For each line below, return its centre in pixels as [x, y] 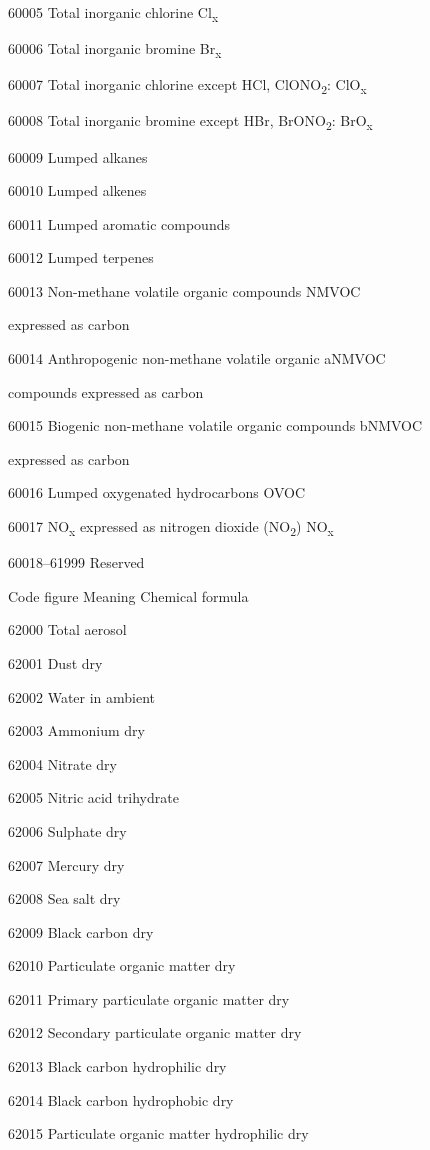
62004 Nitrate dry [62, 763]
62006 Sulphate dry [67, 830]
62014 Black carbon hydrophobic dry [121, 1099]
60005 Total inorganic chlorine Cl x [113, 13]
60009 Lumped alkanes [78, 156]
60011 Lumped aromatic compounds [119, 223]
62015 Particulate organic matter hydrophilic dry [158, 1133]
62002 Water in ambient [82, 696]
